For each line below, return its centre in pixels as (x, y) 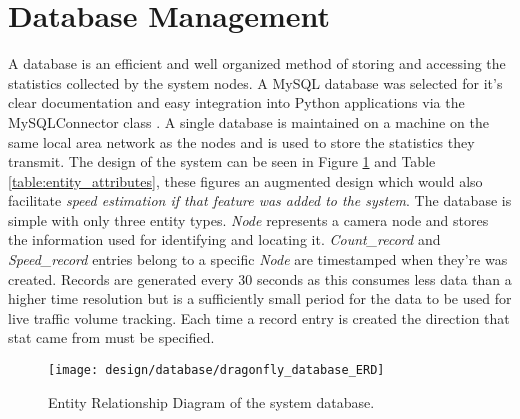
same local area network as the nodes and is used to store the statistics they (241, 141)
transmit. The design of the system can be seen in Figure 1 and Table (222, 161)
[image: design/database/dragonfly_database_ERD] (216, 370)
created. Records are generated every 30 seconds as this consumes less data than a (260, 278)
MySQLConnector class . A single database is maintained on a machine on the (248, 121)
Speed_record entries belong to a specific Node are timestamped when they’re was (258, 259)
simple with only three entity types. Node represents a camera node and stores (248, 219)
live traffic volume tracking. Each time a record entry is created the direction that (259, 317)
